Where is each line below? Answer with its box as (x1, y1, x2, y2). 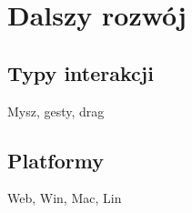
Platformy (7, 146, 104, 174)
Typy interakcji (7, 58, 154, 86)
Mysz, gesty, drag (7, 101, 105, 120)
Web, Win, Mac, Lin (7, 188, 122, 208)
